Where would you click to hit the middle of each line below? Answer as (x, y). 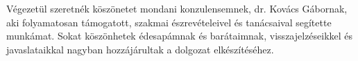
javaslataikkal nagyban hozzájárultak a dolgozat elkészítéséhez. (140, 49)
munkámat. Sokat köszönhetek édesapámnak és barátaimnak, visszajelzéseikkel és (180, 36)
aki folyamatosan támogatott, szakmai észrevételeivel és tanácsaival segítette (169, 22)
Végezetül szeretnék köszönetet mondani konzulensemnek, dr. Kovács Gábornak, (177, 9)
